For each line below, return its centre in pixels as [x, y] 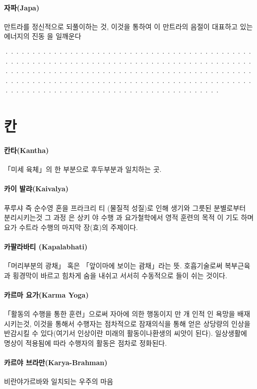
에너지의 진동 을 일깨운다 [43, 36]
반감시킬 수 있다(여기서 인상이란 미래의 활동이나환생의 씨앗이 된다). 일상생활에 [126, 333]
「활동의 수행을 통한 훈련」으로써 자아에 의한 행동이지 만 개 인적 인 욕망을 [120, 314]
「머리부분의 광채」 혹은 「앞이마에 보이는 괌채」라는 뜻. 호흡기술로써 [113, 266]
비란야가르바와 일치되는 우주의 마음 [59, 381]
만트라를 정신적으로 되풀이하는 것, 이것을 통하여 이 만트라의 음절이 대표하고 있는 [128, 26]
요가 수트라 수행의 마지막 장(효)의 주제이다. [71, 227]
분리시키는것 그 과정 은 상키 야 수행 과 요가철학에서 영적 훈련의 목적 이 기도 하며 [129, 217]
